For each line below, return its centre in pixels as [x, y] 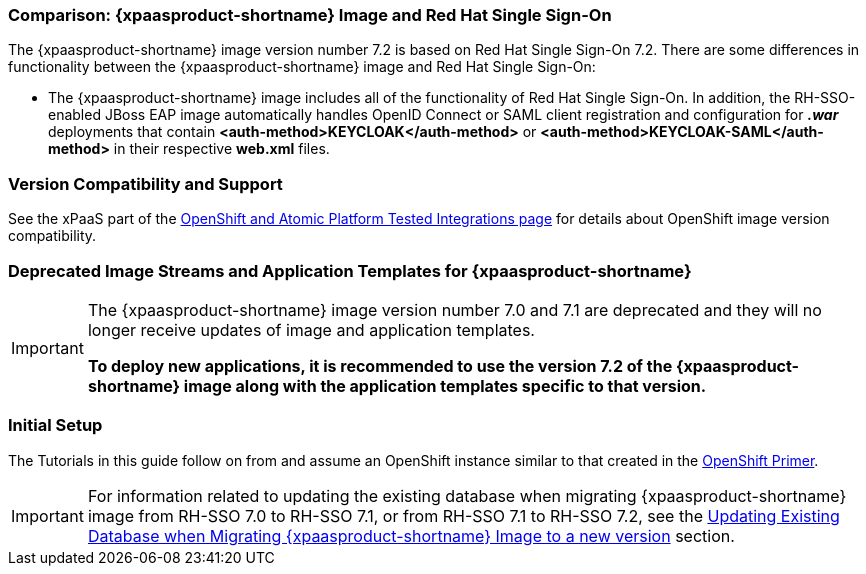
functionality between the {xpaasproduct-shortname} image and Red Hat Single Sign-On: [302, 67]
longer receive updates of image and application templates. [311, 329]
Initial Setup [55, 425]
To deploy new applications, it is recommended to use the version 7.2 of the [380, 365]
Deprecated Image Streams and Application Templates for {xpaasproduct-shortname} [350, 270]
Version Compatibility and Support [145, 183]
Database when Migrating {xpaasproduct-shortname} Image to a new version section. [411, 535]
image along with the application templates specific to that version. [445, 385]
